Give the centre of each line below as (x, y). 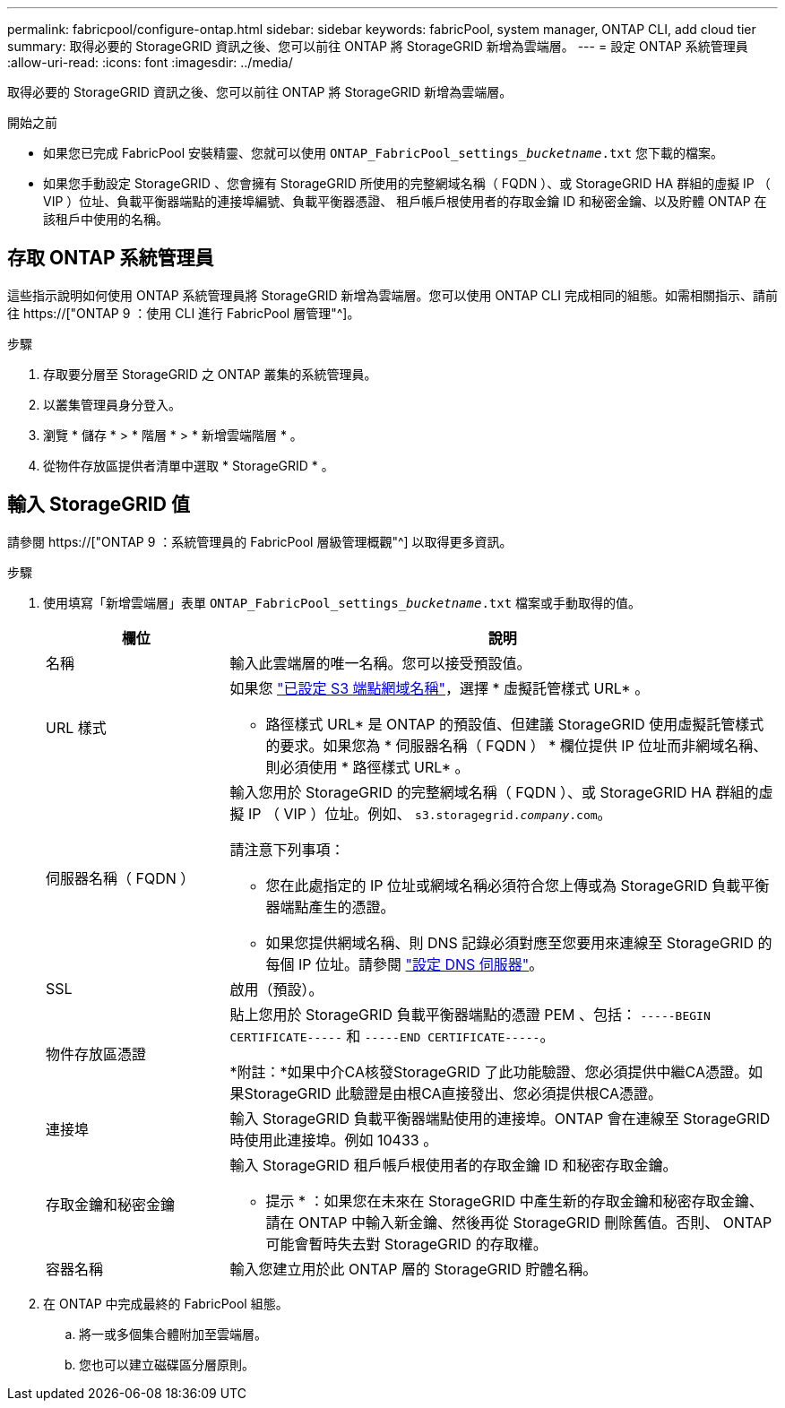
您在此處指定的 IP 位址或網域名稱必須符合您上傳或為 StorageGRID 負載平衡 (518, 885)
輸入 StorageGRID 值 (99, 505)
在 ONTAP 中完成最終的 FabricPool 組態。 (166, 1303)
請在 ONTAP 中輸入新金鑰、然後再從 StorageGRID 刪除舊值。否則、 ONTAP (519, 1222)
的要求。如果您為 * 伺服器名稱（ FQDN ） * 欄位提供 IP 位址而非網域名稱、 (517, 745)
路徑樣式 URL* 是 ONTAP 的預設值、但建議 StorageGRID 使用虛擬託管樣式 (515, 724)
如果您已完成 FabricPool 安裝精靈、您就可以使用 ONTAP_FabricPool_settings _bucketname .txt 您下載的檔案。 (384, 153)
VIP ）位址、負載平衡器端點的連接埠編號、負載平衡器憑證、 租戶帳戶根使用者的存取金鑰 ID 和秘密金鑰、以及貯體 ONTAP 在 (405, 201)
